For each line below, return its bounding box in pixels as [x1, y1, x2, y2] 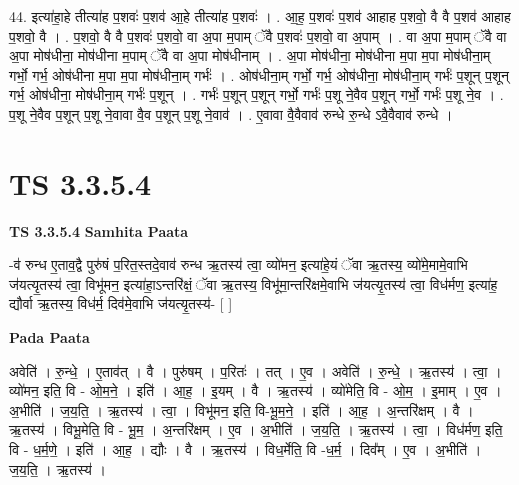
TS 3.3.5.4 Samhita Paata [9, 220, 189, 241]
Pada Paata [9, 327, 90, 348]
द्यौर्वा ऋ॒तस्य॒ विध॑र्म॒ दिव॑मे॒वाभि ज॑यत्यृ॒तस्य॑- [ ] [9, 293, 233, 314]
